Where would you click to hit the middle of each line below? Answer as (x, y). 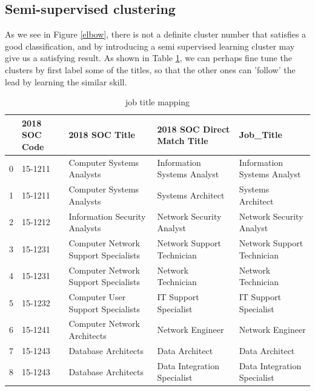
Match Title (183, 141)
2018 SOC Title (102, 135)
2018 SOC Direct (194, 129)
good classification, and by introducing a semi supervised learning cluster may (150, 46)
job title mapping (157, 102)
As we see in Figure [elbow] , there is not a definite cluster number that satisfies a (156, 34)
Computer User (97, 296)
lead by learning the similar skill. (66, 81)
